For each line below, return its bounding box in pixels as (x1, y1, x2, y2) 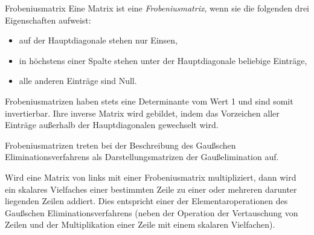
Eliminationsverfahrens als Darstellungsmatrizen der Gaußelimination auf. (5, 150, 279, 163)
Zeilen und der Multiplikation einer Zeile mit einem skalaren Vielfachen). (5, 218, 275, 231)
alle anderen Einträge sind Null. (19, 74, 137, 87)
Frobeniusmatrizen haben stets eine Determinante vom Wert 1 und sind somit (5, 94, 293, 107)
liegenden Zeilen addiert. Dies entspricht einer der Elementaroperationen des (5, 195, 288, 207)
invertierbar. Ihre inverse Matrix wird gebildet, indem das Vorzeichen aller (5, 106, 280, 119)
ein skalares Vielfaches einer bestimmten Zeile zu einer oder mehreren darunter (5, 182, 297, 195)
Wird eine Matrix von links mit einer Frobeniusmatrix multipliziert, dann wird (5, 170, 296, 183)
